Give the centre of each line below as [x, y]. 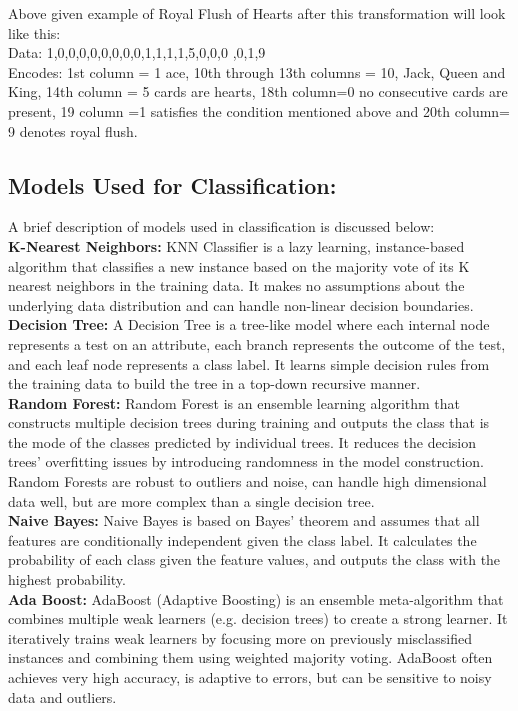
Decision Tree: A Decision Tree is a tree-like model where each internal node [249, 324]
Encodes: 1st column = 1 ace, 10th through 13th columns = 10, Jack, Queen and [257, 71]
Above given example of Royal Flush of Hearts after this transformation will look [257, 13]
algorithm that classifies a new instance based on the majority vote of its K [239, 265]
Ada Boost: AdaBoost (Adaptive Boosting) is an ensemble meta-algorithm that [256, 598]
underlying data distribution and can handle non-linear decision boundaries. [241, 304]
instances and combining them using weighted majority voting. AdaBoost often [250, 657]
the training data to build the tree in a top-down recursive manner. [214, 383]
